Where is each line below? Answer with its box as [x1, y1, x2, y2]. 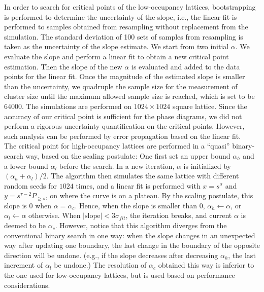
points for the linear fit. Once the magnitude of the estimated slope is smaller [4, 71, 245, 82]
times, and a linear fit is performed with [76, 180, 201, 191]
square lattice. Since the [172, 100, 247, 111]
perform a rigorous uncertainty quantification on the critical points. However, [4, 121, 245, 131]
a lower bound [4, 160, 48, 171]
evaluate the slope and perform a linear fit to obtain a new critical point [4, 51, 229, 61]
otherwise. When [28, 210, 81, 221]
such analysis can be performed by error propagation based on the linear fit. [4, 130, 241, 141]
